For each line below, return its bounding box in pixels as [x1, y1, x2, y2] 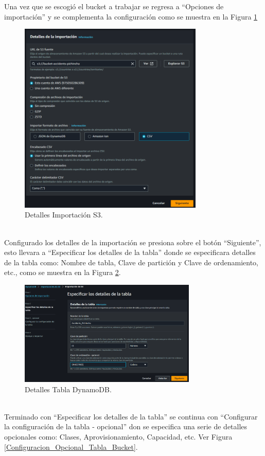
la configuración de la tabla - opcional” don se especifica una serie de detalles [4, 421, 248, 432]
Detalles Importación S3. [25, 209, 103, 220]
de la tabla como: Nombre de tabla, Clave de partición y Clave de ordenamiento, [4, 257, 258, 267]
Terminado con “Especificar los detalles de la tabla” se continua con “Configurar [4, 411, 258, 422]
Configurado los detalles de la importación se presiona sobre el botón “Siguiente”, [4, 236, 261, 247]
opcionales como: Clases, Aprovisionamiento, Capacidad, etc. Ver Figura [4, 431, 233, 442]
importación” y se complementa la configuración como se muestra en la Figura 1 [4, 11, 258, 22]
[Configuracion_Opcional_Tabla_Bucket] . [4, 441, 138, 452]
